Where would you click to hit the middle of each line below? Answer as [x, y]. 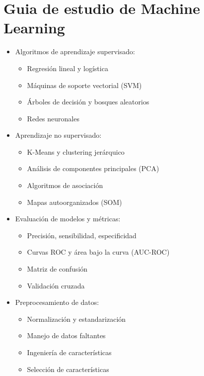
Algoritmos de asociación [65, 185]
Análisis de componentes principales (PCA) [93, 168]
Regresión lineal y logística [68, 68]
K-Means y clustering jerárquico [76, 151]
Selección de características [68, 369]
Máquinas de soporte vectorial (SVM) [84, 85]
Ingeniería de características [69, 352]
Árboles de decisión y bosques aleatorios [88, 102]
